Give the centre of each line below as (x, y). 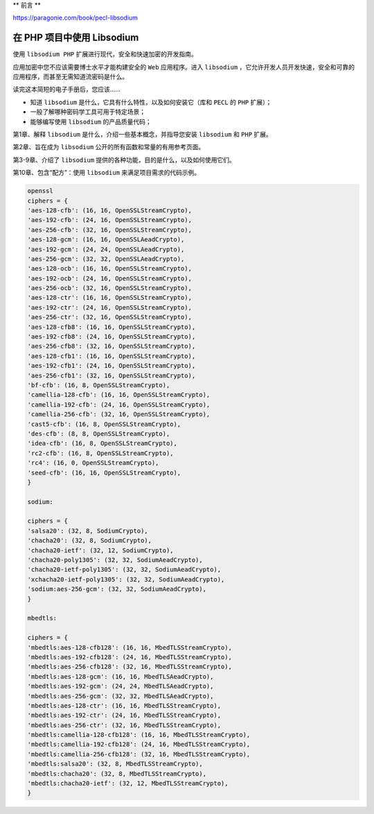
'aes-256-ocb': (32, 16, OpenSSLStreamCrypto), (109, 288)
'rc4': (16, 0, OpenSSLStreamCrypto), (93, 463)
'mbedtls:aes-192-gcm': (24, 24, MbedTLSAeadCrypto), (121, 686)
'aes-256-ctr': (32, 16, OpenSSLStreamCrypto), (109, 317)
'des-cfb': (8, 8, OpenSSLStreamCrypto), (99, 433)
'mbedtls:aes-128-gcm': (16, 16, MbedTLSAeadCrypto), (121, 676)
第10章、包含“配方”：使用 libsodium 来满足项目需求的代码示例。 (107, 173)
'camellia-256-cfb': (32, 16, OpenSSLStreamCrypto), (119, 414)
